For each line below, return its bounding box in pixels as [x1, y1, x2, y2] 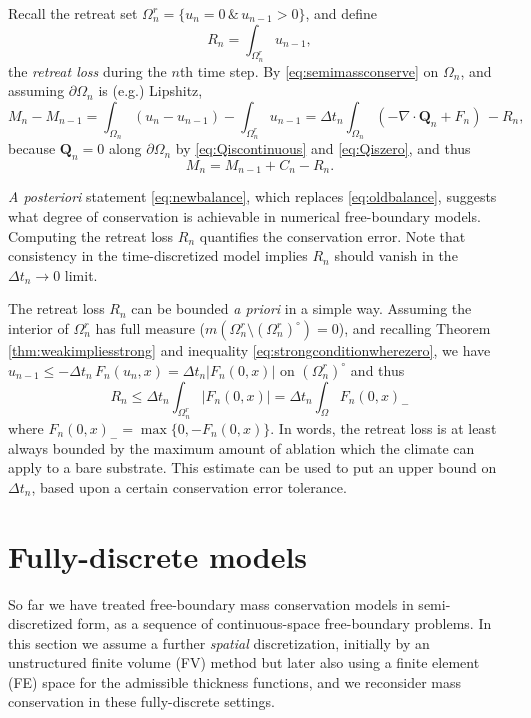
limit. [64, 264, 98, 285]
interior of [8, 318, 69, 338]
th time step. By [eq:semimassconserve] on [179, 60, 439, 81]
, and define [305, 3, 378, 23]
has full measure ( [95, 318, 206, 338]
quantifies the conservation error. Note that [199, 225, 466, 246]
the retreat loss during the [8, 60, 167, 81]
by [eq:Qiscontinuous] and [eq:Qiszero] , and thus [175, 138, 471, 159]
